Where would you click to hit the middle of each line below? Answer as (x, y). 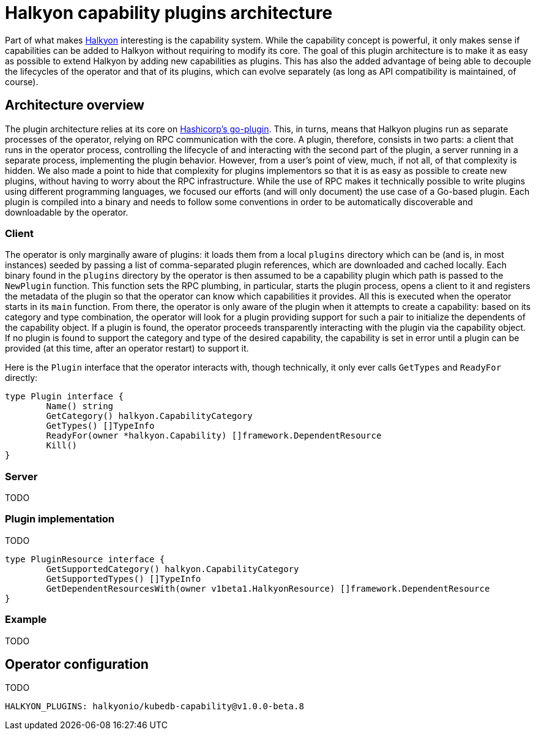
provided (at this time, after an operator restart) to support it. (127, 349)
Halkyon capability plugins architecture (169, 13)
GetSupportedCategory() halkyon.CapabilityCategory (173, 569)
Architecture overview (75, 105)
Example (26, 620)
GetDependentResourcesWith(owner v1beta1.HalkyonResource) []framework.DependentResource (268, 588)
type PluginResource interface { (85, 559)
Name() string (80, 406)
